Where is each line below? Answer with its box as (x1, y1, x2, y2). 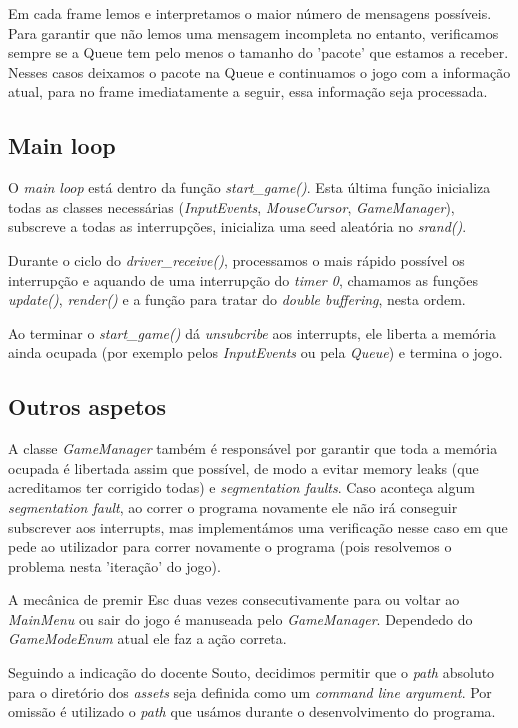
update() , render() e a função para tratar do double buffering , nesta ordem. (8, 289, 466, 310)
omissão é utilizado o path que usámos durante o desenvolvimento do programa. (8, 701, 496, 722)
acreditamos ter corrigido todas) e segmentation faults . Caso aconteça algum (8, 477, 475, 498)
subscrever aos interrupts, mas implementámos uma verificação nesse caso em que (8, 516, 508, 537)
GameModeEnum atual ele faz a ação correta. (8, 628, 287, 649)
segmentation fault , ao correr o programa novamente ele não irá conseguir (8, 496, 458, 517)
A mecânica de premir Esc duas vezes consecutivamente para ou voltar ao (8, 589, 460, 610)
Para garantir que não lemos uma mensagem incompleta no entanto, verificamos (8, 22, 499, 43)
